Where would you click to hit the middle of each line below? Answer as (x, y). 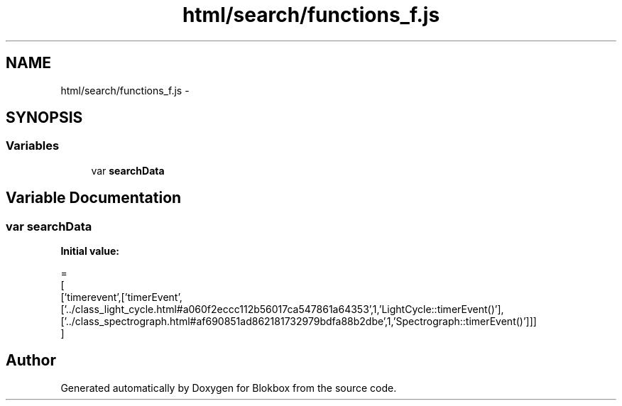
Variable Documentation (94, 198)
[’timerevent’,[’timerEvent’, (121, 297)
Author (31, 361)
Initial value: (90, 251)
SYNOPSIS (44, 118)
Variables (33, 146)
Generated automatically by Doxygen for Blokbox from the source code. (229, 388)
